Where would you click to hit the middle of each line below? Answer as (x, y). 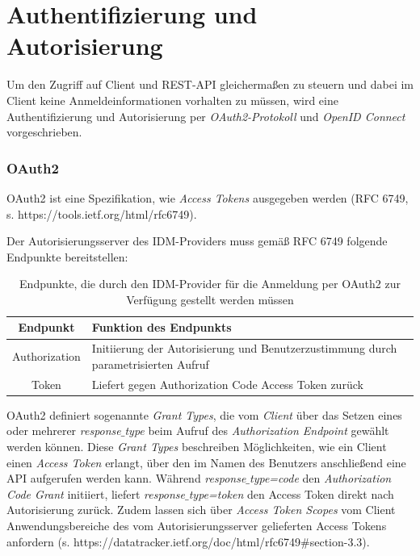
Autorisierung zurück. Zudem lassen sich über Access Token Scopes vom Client (201, 510)
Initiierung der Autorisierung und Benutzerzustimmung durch (244, 348)
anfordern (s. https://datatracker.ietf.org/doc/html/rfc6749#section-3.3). (188, 541)
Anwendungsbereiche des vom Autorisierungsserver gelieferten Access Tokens (197, 525)
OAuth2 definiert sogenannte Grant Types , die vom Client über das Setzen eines (204, 414)
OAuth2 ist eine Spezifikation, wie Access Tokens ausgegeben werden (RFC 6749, (208, 197)
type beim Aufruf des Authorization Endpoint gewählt (257, 431)
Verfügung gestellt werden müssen (210, 299)
